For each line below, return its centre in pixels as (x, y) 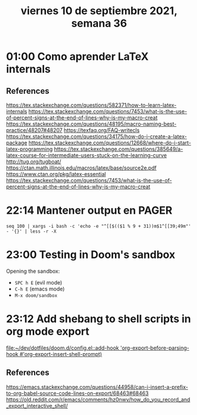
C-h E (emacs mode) (40, 289)
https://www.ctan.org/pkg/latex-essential (56, 174)
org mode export (48, 331)
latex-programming (29, 149)
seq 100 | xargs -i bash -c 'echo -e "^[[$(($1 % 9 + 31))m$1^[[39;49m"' (99, 226)
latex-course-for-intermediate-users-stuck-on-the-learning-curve (86, 155)
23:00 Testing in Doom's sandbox (91, 255)
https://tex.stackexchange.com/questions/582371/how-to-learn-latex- (91, 105)
